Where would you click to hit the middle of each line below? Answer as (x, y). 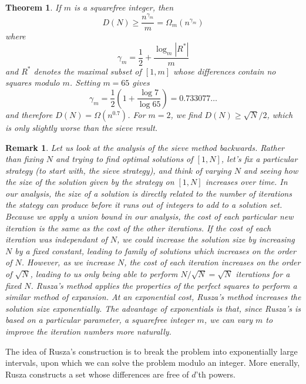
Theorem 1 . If (33, 7)
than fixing (24, 159)
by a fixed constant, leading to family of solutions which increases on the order (155, 250)
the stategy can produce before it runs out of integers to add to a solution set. (144, 205)
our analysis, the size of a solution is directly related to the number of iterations (149, 193)
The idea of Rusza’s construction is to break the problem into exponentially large (152, 351)
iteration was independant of (56, 239)
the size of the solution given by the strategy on (90, 182)
